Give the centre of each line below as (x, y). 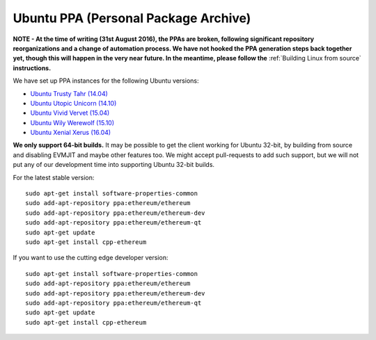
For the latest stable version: (54, 177)
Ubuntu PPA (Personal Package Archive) (132, 18)
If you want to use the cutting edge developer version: (91, 258)
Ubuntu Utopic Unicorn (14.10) (73, 103)
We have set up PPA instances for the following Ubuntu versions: (106, 81)
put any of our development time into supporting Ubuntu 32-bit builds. (114, 165)
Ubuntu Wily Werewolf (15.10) (72, 122)
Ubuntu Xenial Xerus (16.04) (71, 133)
